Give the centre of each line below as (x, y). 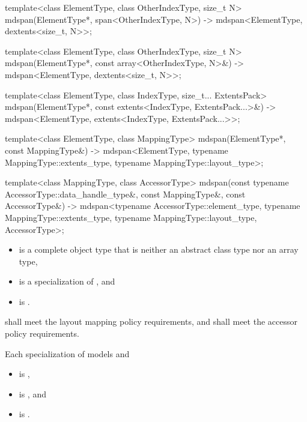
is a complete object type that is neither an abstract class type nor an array (159, 249)
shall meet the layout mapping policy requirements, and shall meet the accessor (151, 321)
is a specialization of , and (67, 281)
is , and (32, 393)
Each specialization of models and (67, 353)
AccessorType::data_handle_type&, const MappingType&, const (125, 194)
